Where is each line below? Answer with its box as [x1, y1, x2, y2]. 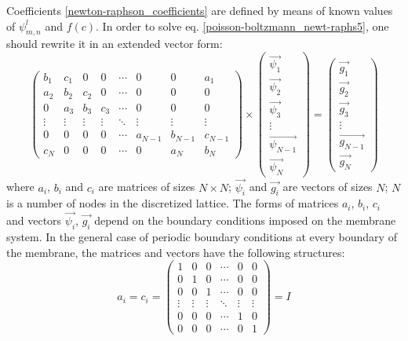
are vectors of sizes [282, 178, 373, 195]
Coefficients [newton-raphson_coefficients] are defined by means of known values [6, 2, 393, 18]
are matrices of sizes [98, 178, 195, 195]
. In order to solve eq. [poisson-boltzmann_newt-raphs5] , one [96, 17, 389, 34]
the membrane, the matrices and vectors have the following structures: [6, 244, 345, 260]
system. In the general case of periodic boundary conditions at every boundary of [6, 228, 397, 244]
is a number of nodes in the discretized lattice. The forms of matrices [6, 195, 339, 211]
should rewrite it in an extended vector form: [6, 35, 223, 52]
